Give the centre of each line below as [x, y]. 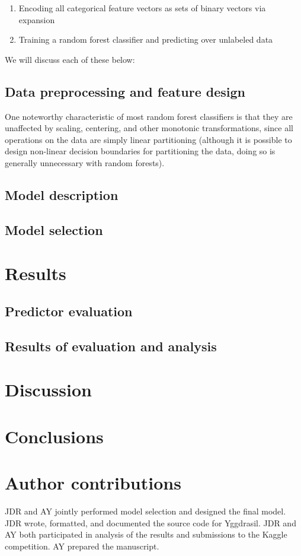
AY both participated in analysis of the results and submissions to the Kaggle [146, 534]
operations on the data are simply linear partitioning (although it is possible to [148, 139]
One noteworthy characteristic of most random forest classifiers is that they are [149, 116]
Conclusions [54, 436]
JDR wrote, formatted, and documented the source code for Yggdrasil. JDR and [150, 522]
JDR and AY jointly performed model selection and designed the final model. [145, 511]
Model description [62, 194]
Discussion [48, 390]
